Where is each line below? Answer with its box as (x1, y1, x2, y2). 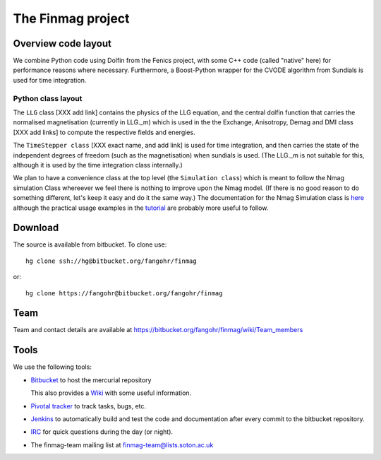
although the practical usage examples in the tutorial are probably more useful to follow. (13, 204, 269, 212)
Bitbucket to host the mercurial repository (30, 375, 152, 384)
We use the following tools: (13, 362, 92, 371)
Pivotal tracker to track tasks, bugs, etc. (30, 401, 147, 410)
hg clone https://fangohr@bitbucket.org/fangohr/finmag (25, 289, 223, 297)
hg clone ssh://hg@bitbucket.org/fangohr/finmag (25, 256, 197, 265)
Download (13, 222, 59, 234)
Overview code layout (13, 37, 112, 49)
